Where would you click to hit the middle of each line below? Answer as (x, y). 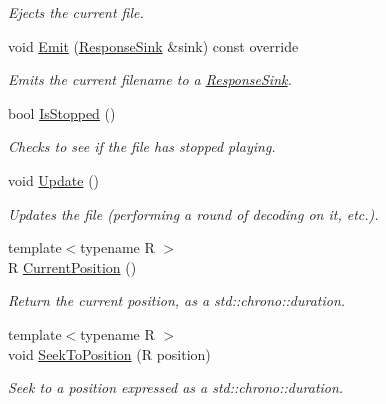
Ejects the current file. (76, 12)
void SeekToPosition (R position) (109, 353)
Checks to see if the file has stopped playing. (142, 146)
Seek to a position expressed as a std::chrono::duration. (176, 387)
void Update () (54, 179)
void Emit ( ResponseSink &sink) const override (153, 45)
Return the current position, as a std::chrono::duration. (177, 300)
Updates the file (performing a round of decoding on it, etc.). (193, 213)
